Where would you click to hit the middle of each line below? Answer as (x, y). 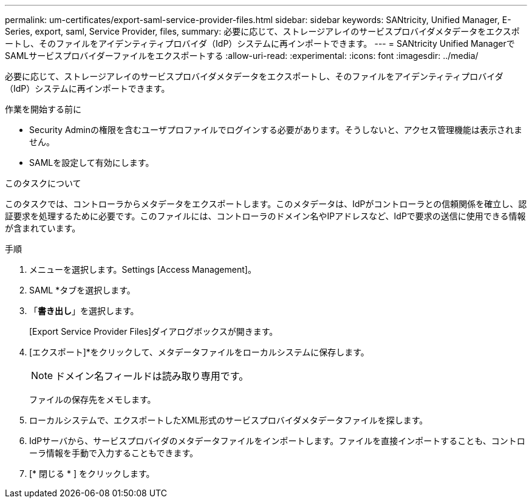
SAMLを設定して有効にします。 (92, 163)
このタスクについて (43, 183)
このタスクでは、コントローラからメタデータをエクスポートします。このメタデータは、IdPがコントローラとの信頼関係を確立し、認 (266, 204)
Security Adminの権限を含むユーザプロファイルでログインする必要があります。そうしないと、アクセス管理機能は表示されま (276, 130)
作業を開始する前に (43, 109)
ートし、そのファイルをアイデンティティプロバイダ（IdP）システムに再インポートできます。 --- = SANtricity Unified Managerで (260, 43)
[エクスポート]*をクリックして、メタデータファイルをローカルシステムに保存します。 (199, 352)
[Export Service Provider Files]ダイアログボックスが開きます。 (154, 331)
